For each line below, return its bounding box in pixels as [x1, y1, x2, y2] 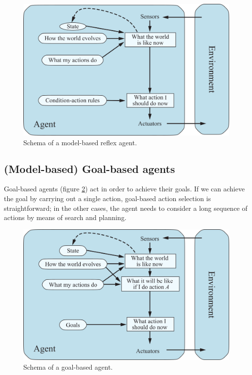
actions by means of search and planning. [4, 212, 127, 222]
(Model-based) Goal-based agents [4, 161, 175, 176]
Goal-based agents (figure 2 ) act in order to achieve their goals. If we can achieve [4, 184, 245, 194]
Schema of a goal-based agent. [23, 361, 113, 372]
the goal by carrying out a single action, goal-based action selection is [4, 193, 211, 203]
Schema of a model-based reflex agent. [23, 137, 137, 147]
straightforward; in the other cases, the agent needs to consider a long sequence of [4, 203, 248, 213]
